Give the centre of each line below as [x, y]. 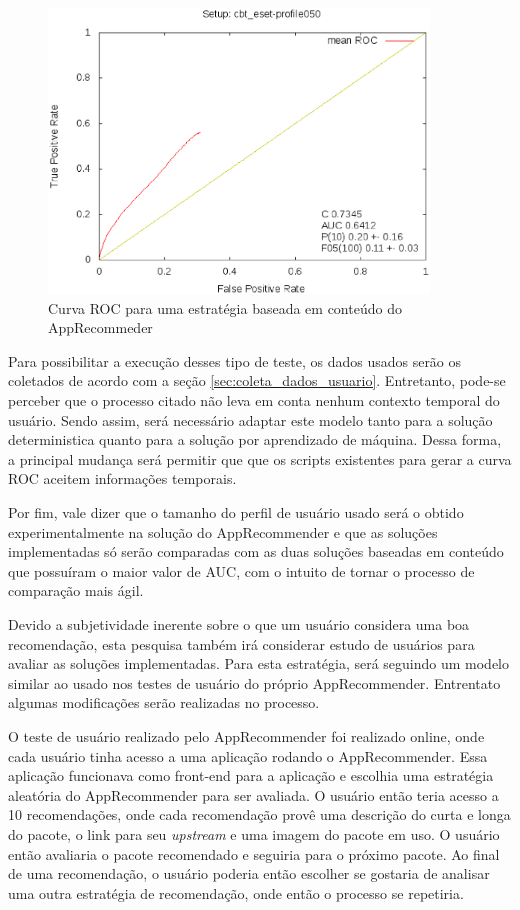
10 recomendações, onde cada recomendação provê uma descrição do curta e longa [259, 814]
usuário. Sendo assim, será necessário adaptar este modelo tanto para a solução [250, 419]
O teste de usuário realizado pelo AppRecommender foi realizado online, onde [246, 735]
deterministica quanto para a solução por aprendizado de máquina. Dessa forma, [255, 439]
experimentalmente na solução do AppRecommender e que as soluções [223, 531]
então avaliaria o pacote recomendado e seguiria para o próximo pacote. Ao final [254, 853]
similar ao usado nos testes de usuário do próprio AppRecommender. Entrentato [254, 682]
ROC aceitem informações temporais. [122, 478]
